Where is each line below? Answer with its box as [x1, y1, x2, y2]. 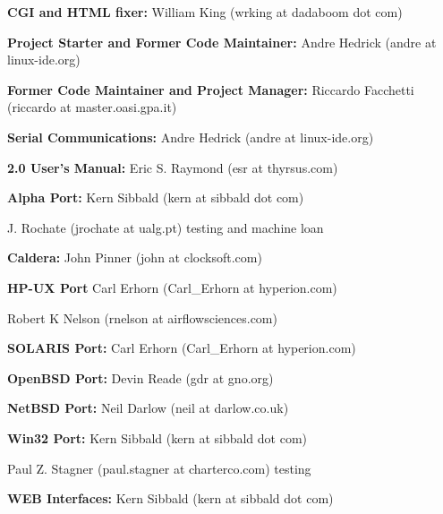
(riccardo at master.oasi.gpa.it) [7, 98, 177, 116]
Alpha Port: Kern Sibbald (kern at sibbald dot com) [7, 188, 304, 207]
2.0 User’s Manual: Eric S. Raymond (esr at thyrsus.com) [7, 158, 338, 176]
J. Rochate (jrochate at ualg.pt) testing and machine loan [7, 218, 324, 236]
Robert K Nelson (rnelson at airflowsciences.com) [7, 308, 277, 327]
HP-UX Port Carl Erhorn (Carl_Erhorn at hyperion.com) [7, 278, 337, 296]
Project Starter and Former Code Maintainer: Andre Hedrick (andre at [7, 32, 437, 51]
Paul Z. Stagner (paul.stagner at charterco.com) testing [7, 458, 311, 477]
